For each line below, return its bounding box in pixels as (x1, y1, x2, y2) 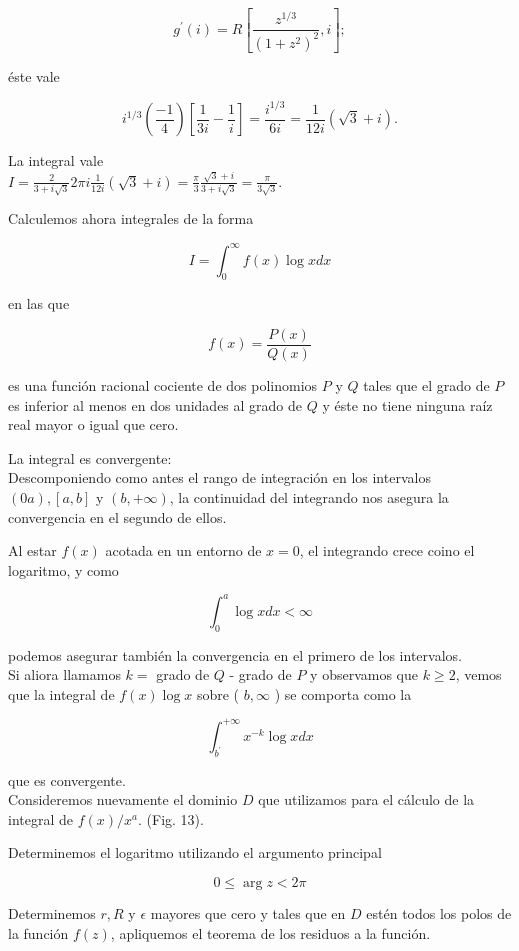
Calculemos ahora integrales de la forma (8, 208, 254, 229)
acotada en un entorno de (105, 540, 262, 561)
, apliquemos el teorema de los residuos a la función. (110, 922, 431, 943)
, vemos (455, 664, 502, 685)
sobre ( (196, 683, 240, 704)
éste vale (8, 65, 60, 86)
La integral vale (8, 150, 104, 171)
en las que (8, 293, 70, 314)
